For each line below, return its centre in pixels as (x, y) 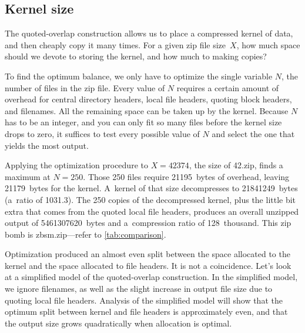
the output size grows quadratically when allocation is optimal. (118, 323)
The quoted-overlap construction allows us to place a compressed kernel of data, (149, 33)
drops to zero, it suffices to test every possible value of (102, 133)
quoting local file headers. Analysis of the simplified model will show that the (144, 300)
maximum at (28, 176)
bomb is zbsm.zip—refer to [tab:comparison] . (86, 234)
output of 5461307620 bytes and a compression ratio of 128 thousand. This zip (148, 223)
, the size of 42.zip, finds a (236, 165)
